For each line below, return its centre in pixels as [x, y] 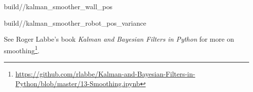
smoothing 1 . [22, 49]
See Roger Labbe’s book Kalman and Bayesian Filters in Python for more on [119, 39]
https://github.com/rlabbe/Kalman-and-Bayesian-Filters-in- [105, 74]
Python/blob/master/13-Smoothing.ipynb [78, 83]
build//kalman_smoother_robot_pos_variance [75, 23]
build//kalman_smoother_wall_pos [58, 6]
